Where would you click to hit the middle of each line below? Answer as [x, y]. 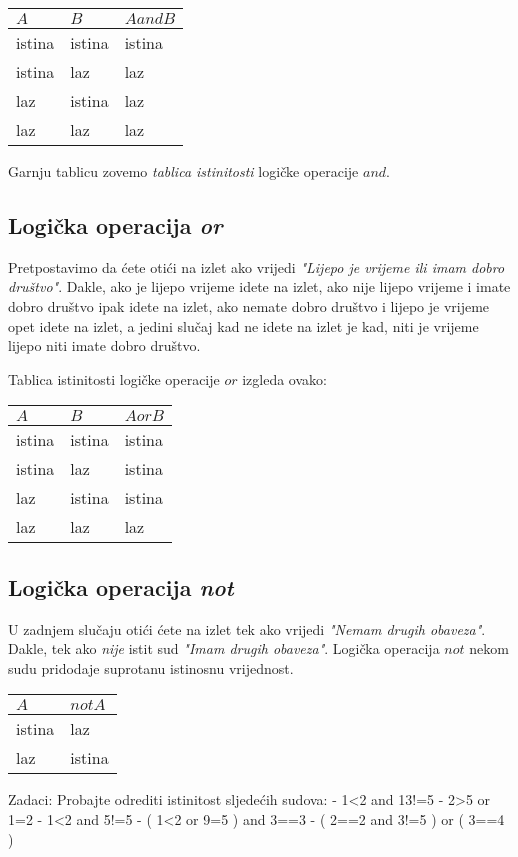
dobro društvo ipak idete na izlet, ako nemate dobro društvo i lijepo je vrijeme [249, 305]
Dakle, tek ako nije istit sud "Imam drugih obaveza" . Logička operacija [224, 648]
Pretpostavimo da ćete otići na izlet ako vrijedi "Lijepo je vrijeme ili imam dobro [256, 266]
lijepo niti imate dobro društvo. [104, 345]
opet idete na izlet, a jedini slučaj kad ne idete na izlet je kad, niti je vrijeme [243, 325]
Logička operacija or [115, 224]
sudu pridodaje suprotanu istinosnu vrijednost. [151, 667]
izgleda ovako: [284, 378]
